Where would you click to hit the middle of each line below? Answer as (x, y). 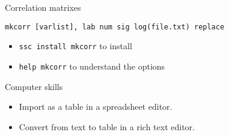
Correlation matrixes (43, 7)
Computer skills (34, 86)
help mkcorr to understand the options (92, 66)
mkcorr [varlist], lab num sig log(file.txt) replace (115, 27)
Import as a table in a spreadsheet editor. (96, 106)
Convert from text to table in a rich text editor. (107, 126)
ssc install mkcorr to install (75, 46)
